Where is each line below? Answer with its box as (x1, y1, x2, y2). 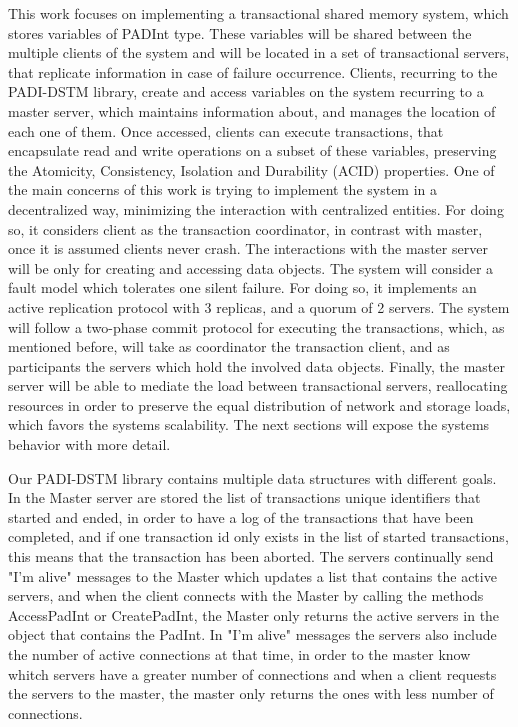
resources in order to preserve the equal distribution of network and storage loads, (8, 394, 511, 415)
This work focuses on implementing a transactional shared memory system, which (8, 3, 509, 23)
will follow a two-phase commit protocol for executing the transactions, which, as (8, 316, 505, 337)
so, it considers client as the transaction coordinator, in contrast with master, (8, 218, 483, 239)
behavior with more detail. (8, 434, 171, 455)
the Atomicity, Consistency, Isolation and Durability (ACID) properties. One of (8, 159, 495, 180)
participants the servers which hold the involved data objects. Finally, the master (8, 355, 505, 376)
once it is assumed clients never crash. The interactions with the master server (8, 238, 488, 259)
